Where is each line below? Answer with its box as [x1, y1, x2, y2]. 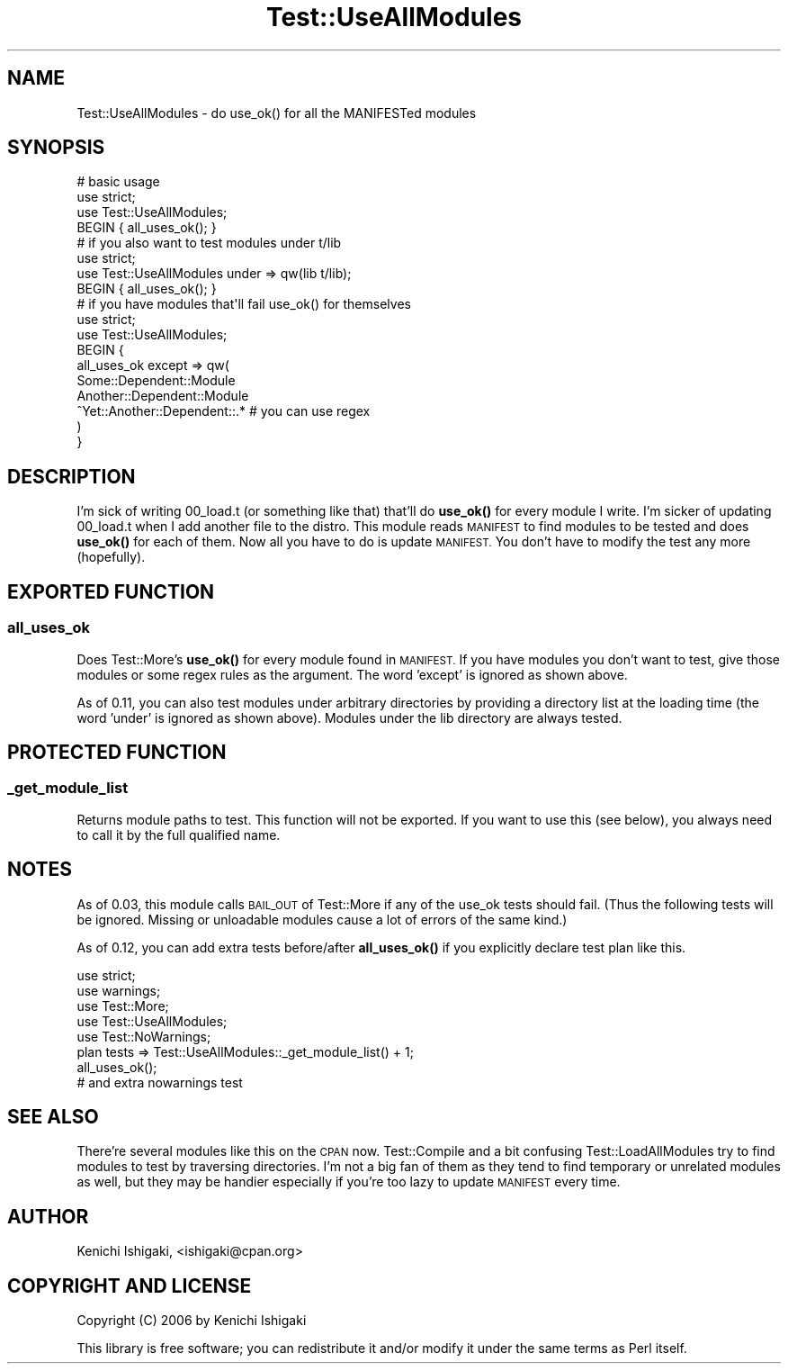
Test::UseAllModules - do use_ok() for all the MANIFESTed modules [76, 104, 477, 121]
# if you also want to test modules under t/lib [76, 235, 342, 251]
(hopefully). [76, 549, 146, 565]
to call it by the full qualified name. [76, 826, 281, 843]
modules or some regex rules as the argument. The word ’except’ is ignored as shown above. [76, 666, 628, 682]
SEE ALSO [7, 1105, 99, 1128]
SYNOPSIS [7, 136, 105, 159]
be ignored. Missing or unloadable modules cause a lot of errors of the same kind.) [76, 911, 568, 927]
